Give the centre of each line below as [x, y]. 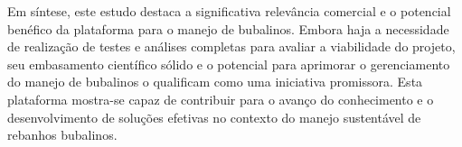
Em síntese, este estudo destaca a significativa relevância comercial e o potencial [229, 11]
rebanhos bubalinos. [62, 135]
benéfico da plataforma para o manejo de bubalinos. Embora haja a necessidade [228, 28]
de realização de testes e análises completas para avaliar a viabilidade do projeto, [231, 46]
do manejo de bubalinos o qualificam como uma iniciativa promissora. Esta [215, 82]
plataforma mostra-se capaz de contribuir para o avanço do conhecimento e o [221, 99]
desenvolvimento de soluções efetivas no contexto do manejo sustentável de [214, 117]
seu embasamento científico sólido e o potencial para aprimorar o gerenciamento [229, 64]
